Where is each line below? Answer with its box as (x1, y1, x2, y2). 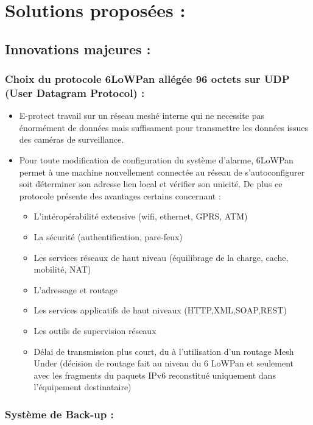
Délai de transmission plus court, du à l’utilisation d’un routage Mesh (33, 345, 294, 357)
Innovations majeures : (5, 39, 151, 58)
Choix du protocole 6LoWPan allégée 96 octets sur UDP (5, 71, 290, 87)
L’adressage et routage (33, 283, 118, 296)
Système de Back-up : (5, 406, 114, 421)
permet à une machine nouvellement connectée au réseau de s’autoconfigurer (19, 165, 305, 178)
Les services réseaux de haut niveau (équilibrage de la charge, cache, (33, 251, 289, 263)
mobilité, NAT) (33, 263, 91, 276)
